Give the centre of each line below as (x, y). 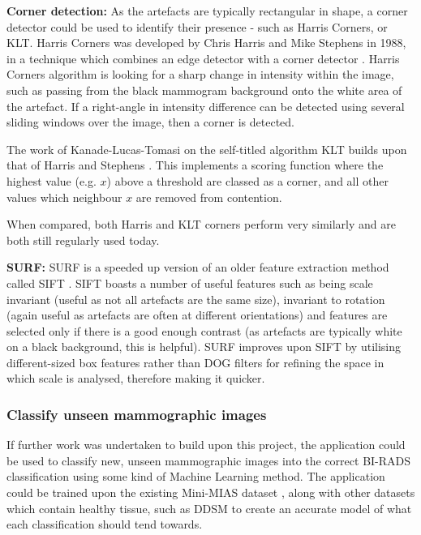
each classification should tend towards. (105, 524)
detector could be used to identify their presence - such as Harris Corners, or (197, 26)
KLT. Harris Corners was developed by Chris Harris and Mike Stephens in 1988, (206, 43)
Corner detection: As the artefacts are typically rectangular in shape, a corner (207, 11)
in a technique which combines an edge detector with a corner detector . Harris (203, 58)
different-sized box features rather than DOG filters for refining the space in (195, 362)
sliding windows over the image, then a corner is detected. (150, 122)
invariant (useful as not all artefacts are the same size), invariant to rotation (196, 299)
